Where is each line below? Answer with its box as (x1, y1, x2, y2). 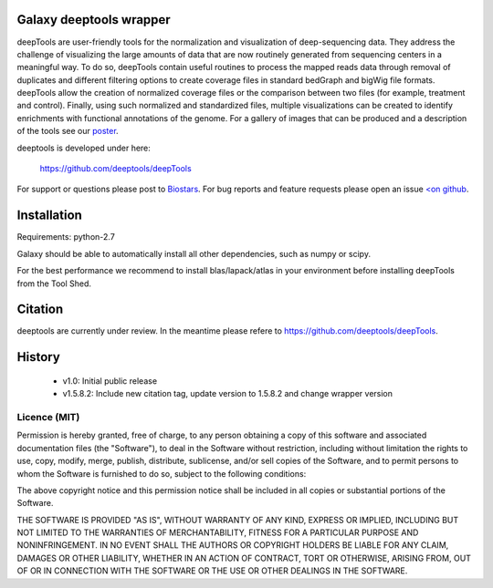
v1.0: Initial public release (62, 375, 158, 387)
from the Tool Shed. (16, 278, 91, 289)
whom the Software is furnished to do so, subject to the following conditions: (16, 468, 307, 479)
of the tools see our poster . (16, 126, 119, 137)
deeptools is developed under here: (16, 142, 151, 153)
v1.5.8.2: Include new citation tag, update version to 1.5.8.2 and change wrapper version (62, 388, 393, 399)
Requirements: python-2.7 (16, 232, 116, 242)
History (16, 349, 61, 365)
